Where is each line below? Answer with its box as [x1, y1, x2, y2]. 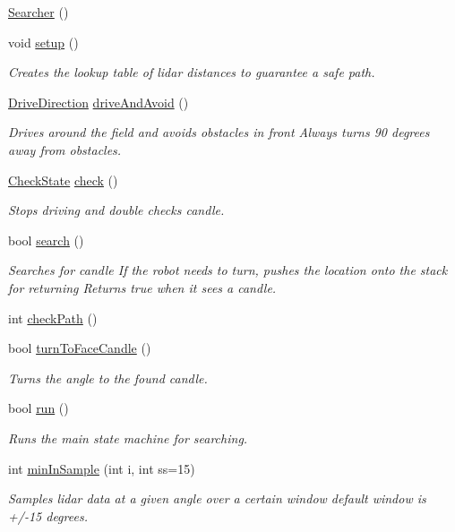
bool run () [8, 399, 69, 417]
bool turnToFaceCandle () [8, 339, 151, 357]
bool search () [8, 230, 84, 249]
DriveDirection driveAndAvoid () [8, 92, 189, 111]
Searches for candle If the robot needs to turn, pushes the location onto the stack [8, 261, 448, 279]
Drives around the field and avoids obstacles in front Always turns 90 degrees [8, 123, 430, 142]
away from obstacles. [8, 140, 122, 159]
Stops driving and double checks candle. [8, 201, 225, 219]
